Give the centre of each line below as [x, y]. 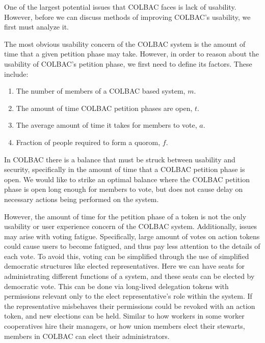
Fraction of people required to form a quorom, [88, 142]
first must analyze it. [36, 27]
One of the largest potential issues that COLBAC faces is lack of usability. [120, 7]
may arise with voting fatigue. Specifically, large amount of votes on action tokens [132, 236]
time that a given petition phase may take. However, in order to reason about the [132, 54]
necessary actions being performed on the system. [82, 199]
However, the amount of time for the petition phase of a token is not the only [125, 216]
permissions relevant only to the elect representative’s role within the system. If [128, 296]
